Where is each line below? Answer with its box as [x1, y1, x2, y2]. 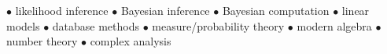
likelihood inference [15, 2, 109, 18]
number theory [6, 33, 78, 49]
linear [341, 2, 370, 18]
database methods [52, 17, 139, 34]
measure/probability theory [152, 17, 285, 34]
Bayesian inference [120, 2, 210, 18]
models [6, 17, 40, 34]
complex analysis [90, 33, 171, 49]
